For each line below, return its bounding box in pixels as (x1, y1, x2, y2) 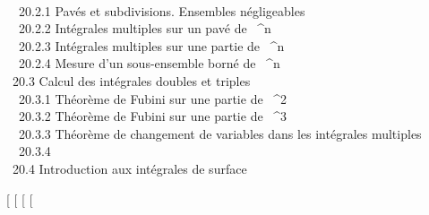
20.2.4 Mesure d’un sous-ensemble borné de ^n (18, 54, 280, 73)
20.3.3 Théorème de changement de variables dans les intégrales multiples (18, 124, 422, 142)
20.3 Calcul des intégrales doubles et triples (12, 71, 251, 90)
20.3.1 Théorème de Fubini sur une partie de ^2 (18, 89, 287, 107)
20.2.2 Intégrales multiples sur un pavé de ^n (18, 19, 271, 38)
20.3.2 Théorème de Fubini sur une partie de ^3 (18, 107, 287, 125)
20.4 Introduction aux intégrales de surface (12, 159, 247, 177)
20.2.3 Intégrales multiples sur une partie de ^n (18, 36, 285, 55)
